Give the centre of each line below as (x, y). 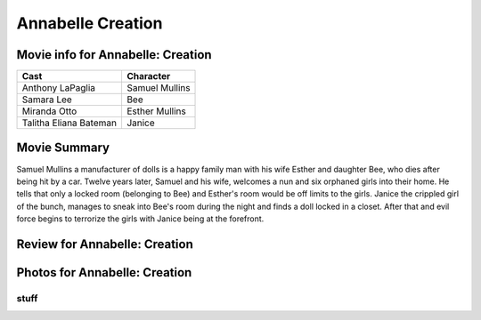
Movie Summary (63, 148)
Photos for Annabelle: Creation (104, 272)
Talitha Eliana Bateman (69, 123)
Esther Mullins (156, 111)
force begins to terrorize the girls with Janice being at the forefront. (140, 219)
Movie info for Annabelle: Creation (114, 55)
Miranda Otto (49, 111)
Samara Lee (47, 100)
